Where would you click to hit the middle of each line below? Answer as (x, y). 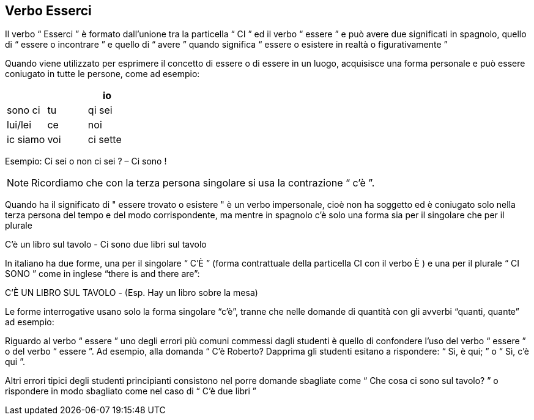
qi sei (100, 110)
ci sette (105, 140)
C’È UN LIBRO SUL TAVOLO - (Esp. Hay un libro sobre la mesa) (132, 293)
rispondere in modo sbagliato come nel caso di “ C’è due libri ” (131, 391)
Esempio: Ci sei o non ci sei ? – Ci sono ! (86, 161)
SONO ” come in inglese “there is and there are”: (102, 274)
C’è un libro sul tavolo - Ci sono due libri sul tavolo (106, 245)
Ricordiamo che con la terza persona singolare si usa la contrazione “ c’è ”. (203, 183)
